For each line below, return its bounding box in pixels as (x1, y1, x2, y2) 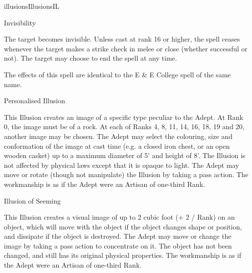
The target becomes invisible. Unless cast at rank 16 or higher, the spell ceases (4, 34, 240, 44)
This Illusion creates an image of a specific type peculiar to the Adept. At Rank (4, 112, 243, 122)
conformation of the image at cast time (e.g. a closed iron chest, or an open (4, 140, 230, 151)
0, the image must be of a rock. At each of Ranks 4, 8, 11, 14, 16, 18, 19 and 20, (4, 121, 245, 132)
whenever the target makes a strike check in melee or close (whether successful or (4, 43, 248, 53)
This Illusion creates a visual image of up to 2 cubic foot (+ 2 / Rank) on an (4, 212, 235, 222)
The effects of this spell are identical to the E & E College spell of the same (4, 69, 231, 79)
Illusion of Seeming (4, 195, 61, 205)
